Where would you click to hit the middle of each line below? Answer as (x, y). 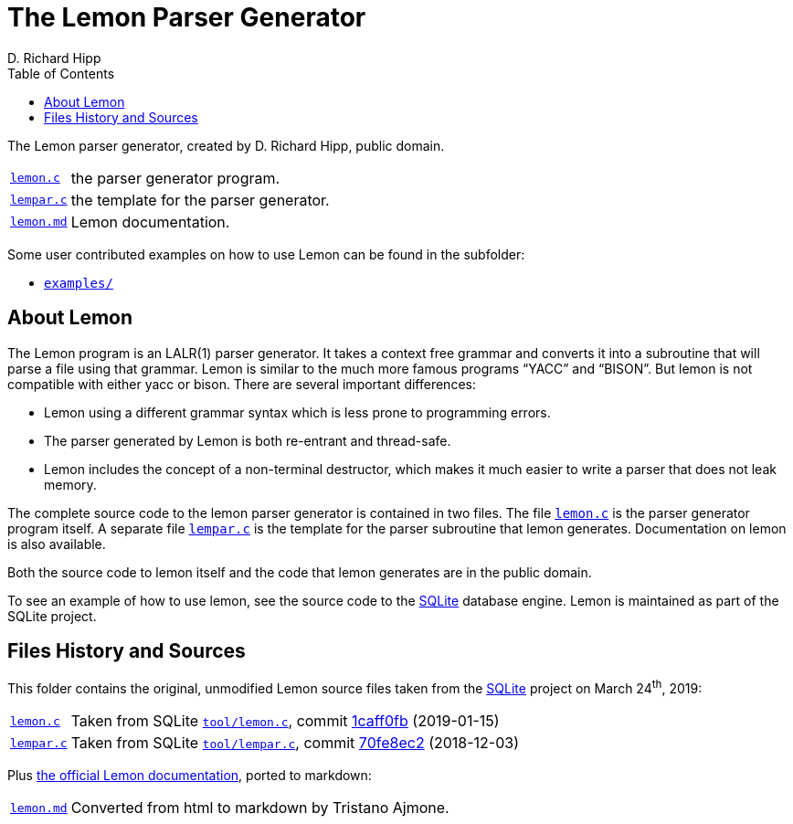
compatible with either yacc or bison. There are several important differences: (242, 384)
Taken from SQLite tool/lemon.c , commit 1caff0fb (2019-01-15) (285, 721)
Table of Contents (61, 73)
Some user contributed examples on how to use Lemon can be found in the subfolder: (266, 254)
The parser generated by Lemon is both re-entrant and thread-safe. (248, 440)
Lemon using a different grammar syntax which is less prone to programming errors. (297, 412)
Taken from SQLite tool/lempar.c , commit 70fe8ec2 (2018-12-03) (295, 743)
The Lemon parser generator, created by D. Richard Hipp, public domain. (226, 145)
